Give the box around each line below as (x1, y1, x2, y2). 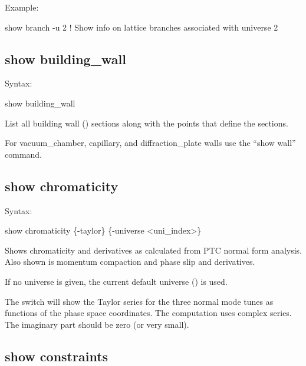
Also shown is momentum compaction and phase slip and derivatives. (5, 255, 255, 268)
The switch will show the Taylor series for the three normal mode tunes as (5, 295, 274, 307)
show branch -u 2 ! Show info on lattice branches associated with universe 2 (5, 21, 278, 33)
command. (5, 148, 42, 160)
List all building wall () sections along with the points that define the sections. (5, 117, 288, 129)
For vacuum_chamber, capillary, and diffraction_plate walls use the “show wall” (5, 137, 296, 149)
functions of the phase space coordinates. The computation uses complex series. (5, 307, 292, 319)
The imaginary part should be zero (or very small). (5, 318, 189, 330)
